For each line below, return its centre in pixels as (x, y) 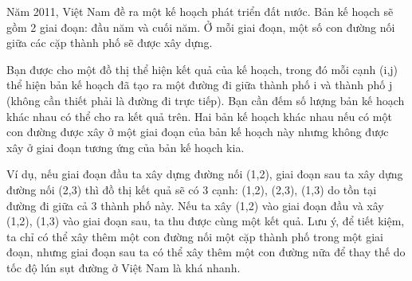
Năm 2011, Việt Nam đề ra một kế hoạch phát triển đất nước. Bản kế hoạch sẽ (200, 11)
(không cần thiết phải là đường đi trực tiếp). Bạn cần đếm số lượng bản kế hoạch (206, 100)
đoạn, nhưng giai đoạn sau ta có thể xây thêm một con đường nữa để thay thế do (206, 252)
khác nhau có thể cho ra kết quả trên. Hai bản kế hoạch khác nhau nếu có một (199, 116)
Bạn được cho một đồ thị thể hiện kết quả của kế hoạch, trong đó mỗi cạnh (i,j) (202, 69)
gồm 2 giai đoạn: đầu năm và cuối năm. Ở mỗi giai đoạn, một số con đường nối (201, 27)
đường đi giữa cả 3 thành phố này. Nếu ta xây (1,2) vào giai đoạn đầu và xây (195, 205)
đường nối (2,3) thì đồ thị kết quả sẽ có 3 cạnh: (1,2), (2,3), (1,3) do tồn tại (192, 189)
